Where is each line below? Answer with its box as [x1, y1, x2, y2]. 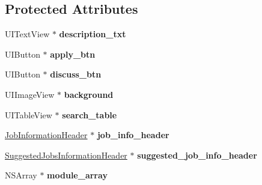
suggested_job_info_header [137, 148, 257, 161]
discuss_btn [50, 68, 102, 80]
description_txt [59, 28, 126, 40]
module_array [47, 169, 108, 181]
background [64, 88, 114, 100]
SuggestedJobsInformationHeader [5, 148, 127, 161]
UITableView [5, 108, 52, 121]
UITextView [5, 28, 50, 40]
